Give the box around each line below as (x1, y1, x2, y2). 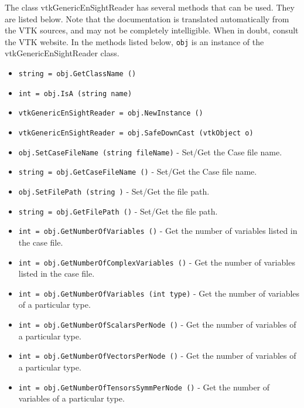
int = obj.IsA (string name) (18, 89, 132, 98)
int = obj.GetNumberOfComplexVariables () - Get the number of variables (18, 256, 295, 268)
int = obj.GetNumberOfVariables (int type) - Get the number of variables (18, 287, 300, 299)
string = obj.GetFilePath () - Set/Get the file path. (18, 205, 218, 217)
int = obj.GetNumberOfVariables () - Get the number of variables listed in (18, 225, 298, 237)
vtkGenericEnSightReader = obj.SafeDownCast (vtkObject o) (18, 129, 254, 137)
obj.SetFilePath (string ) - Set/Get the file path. (18, 185, 210, 197)
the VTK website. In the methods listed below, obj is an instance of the (5, 35, 264, 47)
